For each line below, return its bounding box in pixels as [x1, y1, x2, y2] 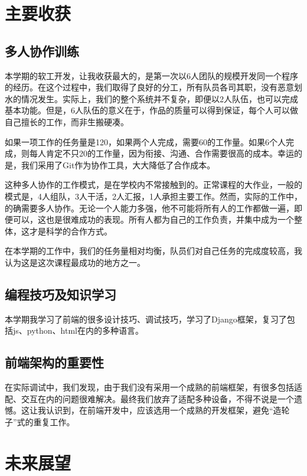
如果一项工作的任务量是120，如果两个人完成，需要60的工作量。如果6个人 [5, 135, 286, 148]
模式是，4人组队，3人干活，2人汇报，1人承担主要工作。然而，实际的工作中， [5, 190, 302, 202]
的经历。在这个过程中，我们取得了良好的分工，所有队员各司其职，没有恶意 [5, 81, 294, 93]
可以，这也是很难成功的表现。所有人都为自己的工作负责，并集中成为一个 [12, 213, 294, 226]
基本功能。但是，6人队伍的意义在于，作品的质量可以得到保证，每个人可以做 [5, 104, 298, 116]
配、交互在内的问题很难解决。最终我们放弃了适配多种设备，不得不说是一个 [5, 392, 294, 405]
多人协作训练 [5, 41, 79, 60]
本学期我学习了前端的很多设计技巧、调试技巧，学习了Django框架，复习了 [5, 312, 287, 325]
